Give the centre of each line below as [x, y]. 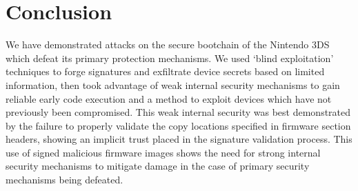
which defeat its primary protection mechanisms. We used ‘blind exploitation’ [170, 58]
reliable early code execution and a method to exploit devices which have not [169, 98]
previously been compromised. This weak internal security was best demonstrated [178, 112]
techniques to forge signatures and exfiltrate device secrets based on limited [165, 71]
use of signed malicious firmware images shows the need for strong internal [163, 152]
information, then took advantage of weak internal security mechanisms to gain [173, 84]
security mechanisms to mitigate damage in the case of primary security [158, 166]
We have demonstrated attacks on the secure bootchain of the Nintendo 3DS [168, 44]
